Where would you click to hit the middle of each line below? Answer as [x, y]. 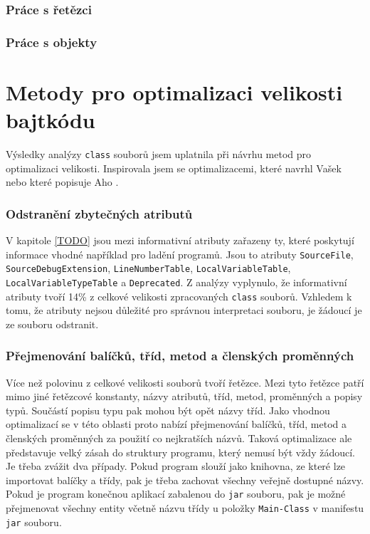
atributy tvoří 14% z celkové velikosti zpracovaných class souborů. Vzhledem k [179, 296]
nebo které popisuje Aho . [62, 182]
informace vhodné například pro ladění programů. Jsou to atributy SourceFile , [180, 254]
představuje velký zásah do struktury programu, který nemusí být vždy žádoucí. [180, 452]
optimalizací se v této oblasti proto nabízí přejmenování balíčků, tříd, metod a [176, 424]
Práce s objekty [52, 42]
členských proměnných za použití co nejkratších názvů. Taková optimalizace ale [179, 438]
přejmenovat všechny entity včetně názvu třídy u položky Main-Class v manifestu [185, 508]
